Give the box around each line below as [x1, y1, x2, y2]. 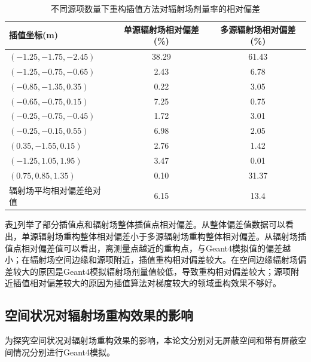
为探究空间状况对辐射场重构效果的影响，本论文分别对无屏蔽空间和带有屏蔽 [5, 334, 298, 346]
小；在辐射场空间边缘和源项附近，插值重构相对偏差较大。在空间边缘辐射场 [5, 253, 298, 266]
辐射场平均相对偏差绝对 [9, 183, 101, 196]
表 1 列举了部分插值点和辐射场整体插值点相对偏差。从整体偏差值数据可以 [5, 218, 285, 231]
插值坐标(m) [9, 29, 58, 41]
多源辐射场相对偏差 [220, 23, 296, 35]
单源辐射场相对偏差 [123, 23, 199, 35]
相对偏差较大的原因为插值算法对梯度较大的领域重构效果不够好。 [29, 277, 281, 289]
